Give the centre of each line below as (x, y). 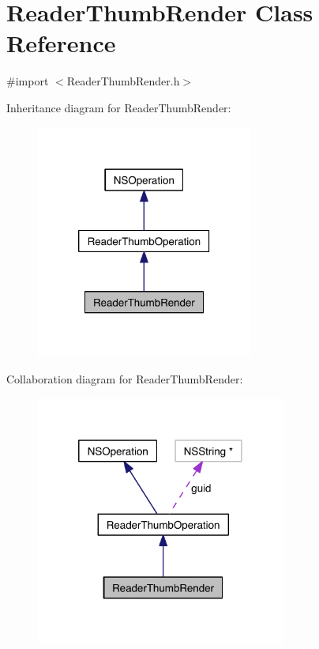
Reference (61, 43)
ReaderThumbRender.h (123, 81)
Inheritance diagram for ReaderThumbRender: (119, 107)
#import (28, 81)
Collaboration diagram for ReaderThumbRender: (125, 379)
